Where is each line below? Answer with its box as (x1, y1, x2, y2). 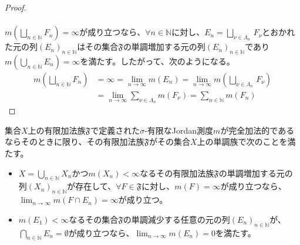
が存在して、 (67, 180, 116, 192)
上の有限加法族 (28, 124, 86, 136)
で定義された (90, 124, 140, 136)
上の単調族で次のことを (197, 135, 288, 148)
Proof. (5, 1, 26, 13)
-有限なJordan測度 (144, 124, 214, 136)
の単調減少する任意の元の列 (123, 213, 230, 225)
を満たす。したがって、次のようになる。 (80, 55, 235, 67)
